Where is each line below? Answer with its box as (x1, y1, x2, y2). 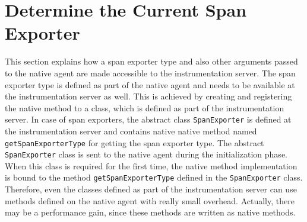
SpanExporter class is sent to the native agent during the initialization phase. (5, 148, 287, 160)
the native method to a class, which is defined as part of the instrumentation (5, 101, 284, 114)
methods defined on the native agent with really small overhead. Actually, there (5, 194, 295, 207)
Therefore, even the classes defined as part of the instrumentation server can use (5, 183, 297, 195)
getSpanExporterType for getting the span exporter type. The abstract (5, 136, 264, 149)
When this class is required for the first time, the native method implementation (5, 159, 297, 172)
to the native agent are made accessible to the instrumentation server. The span (5, 66, 296, 79)
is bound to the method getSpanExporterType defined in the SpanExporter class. (5, 171, 303, 184)
